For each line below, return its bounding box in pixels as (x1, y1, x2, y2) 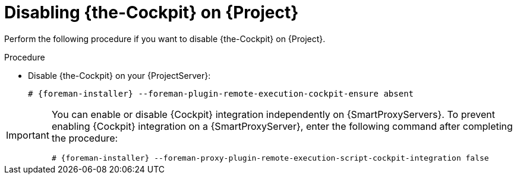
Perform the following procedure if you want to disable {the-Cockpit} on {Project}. (4, 33, 326, 44)
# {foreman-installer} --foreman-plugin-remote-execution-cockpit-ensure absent (28, 88, 414, 98)
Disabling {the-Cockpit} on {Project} (4, 2, 299, 23)
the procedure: (51, 132, 118, 144)
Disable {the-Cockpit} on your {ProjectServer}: (28, 70, 211, 81)
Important (6, 129, 49, 142)
